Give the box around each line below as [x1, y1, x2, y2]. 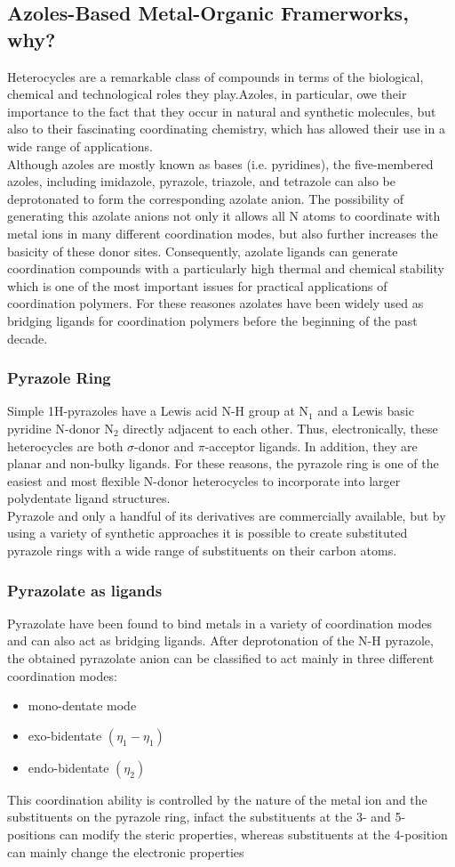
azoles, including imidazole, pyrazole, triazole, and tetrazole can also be [7, 172, 395, 190]
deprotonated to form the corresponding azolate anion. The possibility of [7, 189, 404, 207]
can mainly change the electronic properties [7, 842, 244, 861]
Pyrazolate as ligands [7, 579, 163, 601]
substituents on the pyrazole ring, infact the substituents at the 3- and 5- [7, 807, 406, 826]
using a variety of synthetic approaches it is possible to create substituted [7, 523, 408, 542]
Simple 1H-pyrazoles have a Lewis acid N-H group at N [7, 401, 309, 420]
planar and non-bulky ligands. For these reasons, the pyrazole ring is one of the [7, 454, 439, 473]
